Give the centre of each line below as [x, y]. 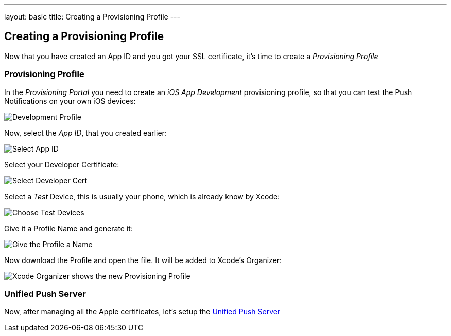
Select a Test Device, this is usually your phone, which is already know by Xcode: [142, 196]
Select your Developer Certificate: [62, 164]
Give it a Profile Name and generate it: [68, 228]
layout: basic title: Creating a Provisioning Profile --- [92, 17]
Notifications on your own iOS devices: [70, 101]
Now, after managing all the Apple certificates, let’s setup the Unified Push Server [142, 312]
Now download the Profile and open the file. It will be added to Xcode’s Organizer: [143, 260]
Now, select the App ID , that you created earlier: [85, 133]
